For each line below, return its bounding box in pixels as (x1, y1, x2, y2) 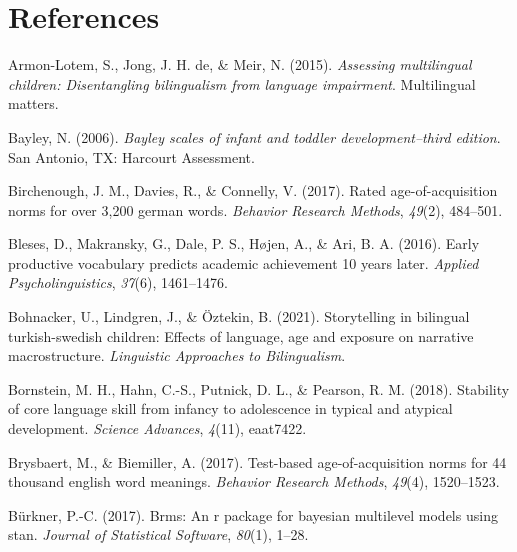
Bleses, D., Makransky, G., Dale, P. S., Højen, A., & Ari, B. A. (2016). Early (8, 233, 480, 254)
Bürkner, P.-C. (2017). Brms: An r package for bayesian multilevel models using (8, 504, 498, 525)
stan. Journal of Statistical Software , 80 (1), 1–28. (8, 524, 309, 545)
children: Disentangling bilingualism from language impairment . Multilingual (8, 73, 476, 94)
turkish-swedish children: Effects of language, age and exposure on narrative (8, 325, 474, 346)
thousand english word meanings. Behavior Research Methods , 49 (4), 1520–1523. (8, 471, 500, 492)
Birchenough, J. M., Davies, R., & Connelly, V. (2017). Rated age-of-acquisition (8, 180, 498, 201)
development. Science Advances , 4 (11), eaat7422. (8, 418, 307, 439)
